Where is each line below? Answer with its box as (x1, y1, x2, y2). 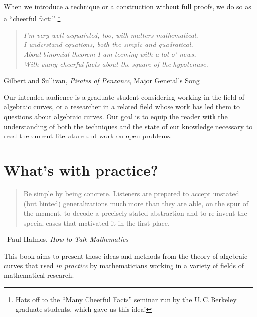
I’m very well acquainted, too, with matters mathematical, (23, 29, 198, 40)
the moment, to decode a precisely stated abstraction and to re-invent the (23, 208, 247, 218)
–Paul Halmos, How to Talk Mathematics (4, 234, 128, 244)
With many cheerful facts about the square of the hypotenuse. (23, 58, 208, 69)
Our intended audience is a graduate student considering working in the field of (4, 91, 245, 102)
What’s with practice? (4, 159, 158, 180)
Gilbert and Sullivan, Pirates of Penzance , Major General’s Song (4, 75, 200, 86)
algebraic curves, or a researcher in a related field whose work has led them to (4, 101, 240, 112)
